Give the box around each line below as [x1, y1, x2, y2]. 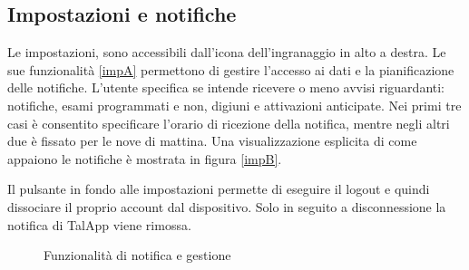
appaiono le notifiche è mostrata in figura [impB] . [7, 149, 282, 168]
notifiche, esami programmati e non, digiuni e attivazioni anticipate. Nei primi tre [7, 95, 462, 114]
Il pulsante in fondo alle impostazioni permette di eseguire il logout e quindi [7, 179, 430, 198]
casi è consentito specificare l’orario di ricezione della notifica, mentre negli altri [7, 113, 450, 132]
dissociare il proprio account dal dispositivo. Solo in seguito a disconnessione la [7, 197, 446, 216]
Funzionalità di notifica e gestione [44, 246, 231, 265]
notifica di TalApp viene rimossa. [7, 215, 191, 234]
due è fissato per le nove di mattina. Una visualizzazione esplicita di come [7, 131, 417, 150]
